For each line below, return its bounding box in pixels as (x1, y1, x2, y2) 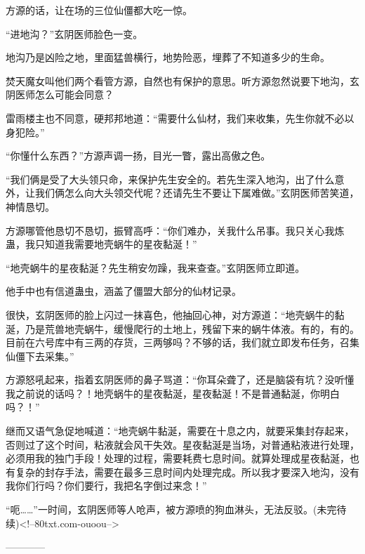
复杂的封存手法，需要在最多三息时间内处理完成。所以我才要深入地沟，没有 (15, 464, 359, 479)
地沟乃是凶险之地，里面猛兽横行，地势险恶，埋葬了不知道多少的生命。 (6, 50, 330, 65)
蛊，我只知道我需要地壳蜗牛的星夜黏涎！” (6, 237, 197, 251)
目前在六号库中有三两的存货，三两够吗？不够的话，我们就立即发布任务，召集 (6, 335, 359, 350)
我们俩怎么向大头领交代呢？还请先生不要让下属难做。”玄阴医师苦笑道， (34, 185, 359, 200)
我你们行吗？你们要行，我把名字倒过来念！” (6, 478, 207, 493)
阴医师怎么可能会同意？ (6, 87, 114, 102)
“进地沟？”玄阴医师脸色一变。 (6, 26, 143, 41)
